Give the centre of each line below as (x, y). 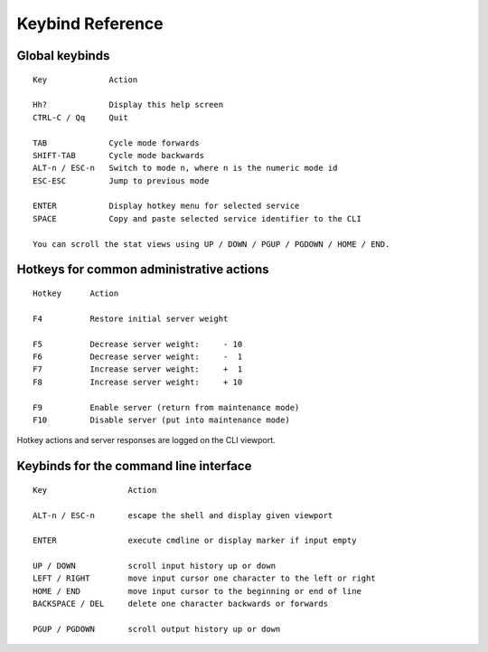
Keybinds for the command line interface (134, 466)
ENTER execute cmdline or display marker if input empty (195, 541)
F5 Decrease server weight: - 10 (138, 344)
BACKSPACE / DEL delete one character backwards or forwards (181, 604)
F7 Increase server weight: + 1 (138, 369)
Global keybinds (63, 56)
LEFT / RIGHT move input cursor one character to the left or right (204, 578)
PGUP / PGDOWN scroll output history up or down (157, 629)
